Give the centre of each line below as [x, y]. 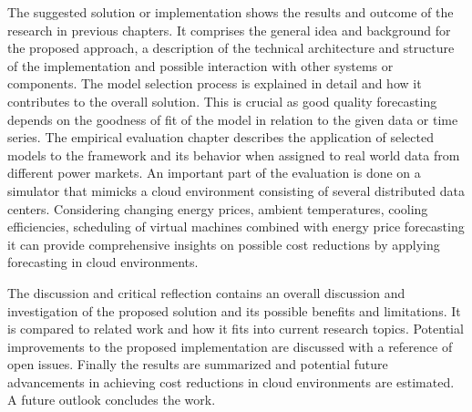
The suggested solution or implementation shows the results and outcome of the [231, 12]
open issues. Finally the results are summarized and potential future [198, 364]
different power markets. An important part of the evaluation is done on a [214, 173]
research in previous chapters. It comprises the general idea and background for [229, 30]
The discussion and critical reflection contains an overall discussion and [206, 292]
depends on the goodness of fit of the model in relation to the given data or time [233, 119]
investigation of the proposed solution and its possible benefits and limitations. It [234, 310]
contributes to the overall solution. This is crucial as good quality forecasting [222, 101]
